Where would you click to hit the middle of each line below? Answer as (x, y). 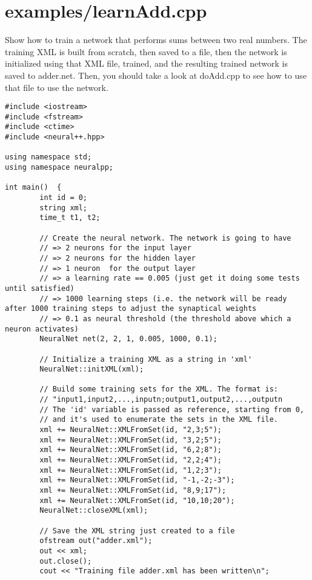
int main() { (33, 188)
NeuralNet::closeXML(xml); (94, 511)
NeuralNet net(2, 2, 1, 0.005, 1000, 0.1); (128, 339)
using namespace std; (48, 157)
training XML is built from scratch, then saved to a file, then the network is (146, 51)
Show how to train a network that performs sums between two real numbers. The (156, 40)
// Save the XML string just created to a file (137, 531)
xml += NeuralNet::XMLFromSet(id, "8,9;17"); (133, 491)
